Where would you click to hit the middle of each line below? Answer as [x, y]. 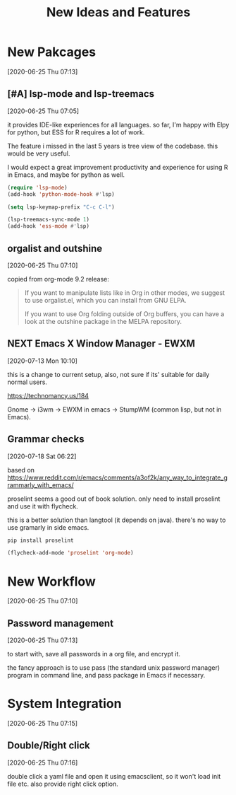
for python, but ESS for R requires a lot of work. [76, 132]
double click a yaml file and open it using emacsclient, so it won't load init [114, 776]
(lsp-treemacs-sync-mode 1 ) [49, 220]
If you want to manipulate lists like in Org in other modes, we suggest [125, 292]
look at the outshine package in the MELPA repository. [103, 321]
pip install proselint [41, 540]
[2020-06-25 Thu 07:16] [43, 762]
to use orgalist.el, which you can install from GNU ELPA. [105, 300]
